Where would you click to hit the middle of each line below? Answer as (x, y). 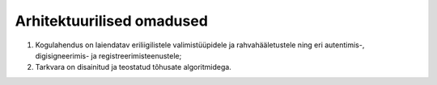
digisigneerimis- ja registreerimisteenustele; (108, 55)
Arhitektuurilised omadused (111, 21)
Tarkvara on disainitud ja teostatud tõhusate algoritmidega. (134, 67)
